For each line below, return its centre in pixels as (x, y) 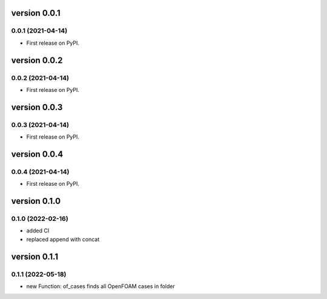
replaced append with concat (63, 239)
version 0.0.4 (37, 154)
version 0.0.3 (37, 107)
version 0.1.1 (35, 256)
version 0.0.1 (36, 13)
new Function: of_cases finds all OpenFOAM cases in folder (101, 286)
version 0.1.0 (36, 201)
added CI (38, 231)
